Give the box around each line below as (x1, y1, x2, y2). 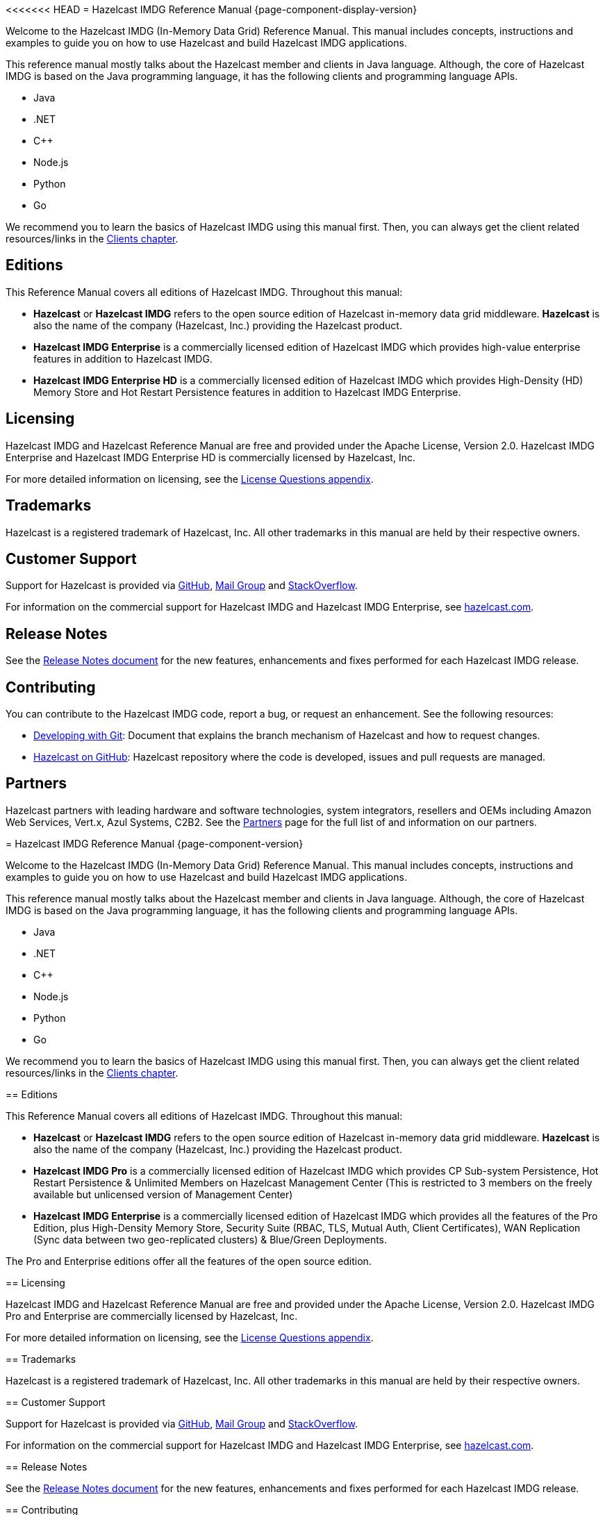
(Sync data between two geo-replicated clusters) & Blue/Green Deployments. (33, 1233, 388, 1245)
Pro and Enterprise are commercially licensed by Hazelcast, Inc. (6, 1309, 298, 1322)
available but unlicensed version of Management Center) (33, 1188, 293, 1200)
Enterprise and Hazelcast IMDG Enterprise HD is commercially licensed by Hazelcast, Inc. (6, 451, 415, 463)
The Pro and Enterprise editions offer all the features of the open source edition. (6, 1255, 372, 1267)
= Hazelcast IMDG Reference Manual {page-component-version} (6, 837, 304, 850)
